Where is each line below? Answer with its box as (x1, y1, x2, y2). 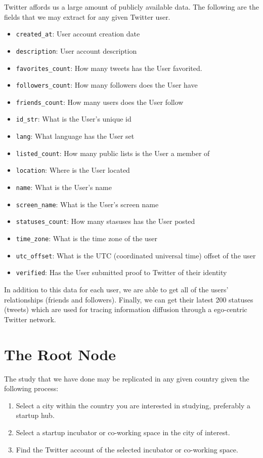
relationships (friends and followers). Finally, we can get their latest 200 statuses (4, 294, 253, 304)
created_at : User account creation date (16, 28, 140, 39)
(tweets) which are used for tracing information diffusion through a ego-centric (4, 304, 247, 315)
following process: (4, 383, 59, 394)
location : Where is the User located (16, 165, 130, 175)
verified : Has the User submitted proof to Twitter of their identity (16, 267, 227, 278)
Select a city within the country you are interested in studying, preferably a (16, 400, 250, 410)
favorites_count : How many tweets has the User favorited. (16, 62, 202, 73)
